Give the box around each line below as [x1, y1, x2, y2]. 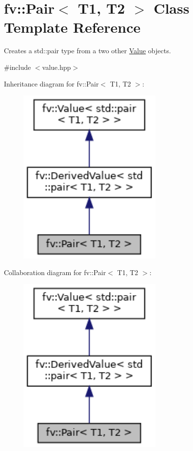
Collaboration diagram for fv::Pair [4, 267, 106, 277]
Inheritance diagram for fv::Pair [4, 78, 99, 88]
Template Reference [4, 17, 141, 37]
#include [4, 62, 31, 72]
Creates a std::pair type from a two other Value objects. [4, 45, 171, 56]
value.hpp [42, 62, 71, 72]
